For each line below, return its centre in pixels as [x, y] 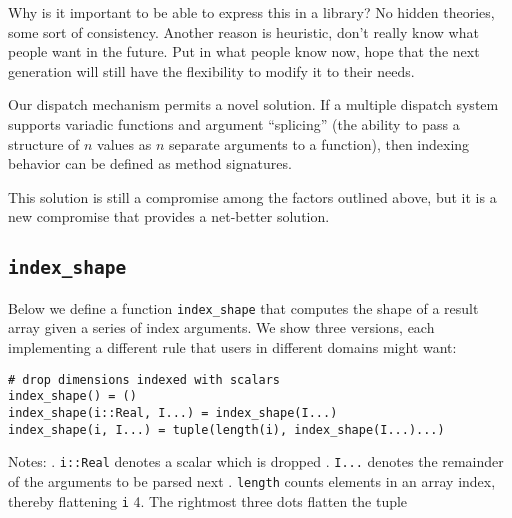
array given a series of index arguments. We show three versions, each [221, 327]
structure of [44, 143]
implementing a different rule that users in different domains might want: [232, 346]
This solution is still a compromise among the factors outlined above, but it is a [252, 196]
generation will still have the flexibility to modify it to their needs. [211, 70]
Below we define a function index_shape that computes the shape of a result [243, 307]
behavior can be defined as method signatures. [150, 163]
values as [124, 143]
